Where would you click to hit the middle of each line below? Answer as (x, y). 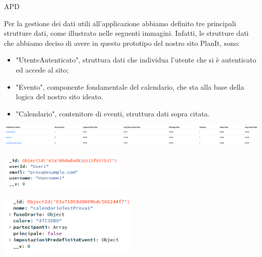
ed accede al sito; (42, 69)
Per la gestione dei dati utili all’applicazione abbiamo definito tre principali (120, 23)
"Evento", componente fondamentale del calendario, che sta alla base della (130, 86)
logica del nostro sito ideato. (59, 97)
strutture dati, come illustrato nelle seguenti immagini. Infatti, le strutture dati (126, 33)
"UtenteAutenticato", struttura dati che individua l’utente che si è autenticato (136, 60)
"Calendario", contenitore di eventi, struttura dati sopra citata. (113, 113)
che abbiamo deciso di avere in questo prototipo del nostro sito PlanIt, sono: (122, 43)
